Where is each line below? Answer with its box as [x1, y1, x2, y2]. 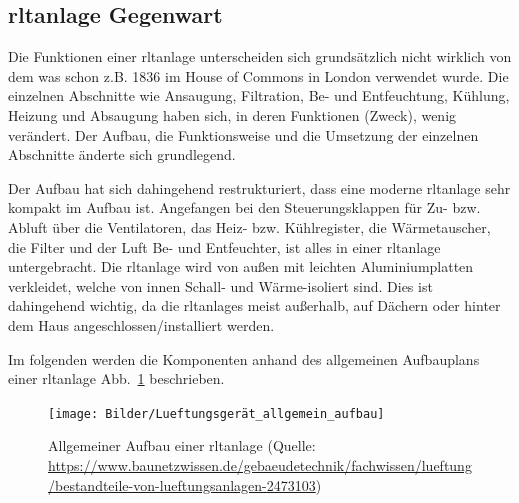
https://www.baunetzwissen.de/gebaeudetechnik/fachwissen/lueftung [48, 454, 472, 475]
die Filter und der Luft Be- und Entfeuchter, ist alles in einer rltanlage [8, 236, 441, 257]
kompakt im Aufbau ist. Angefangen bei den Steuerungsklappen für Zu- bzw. [8, 197, 481, 218]
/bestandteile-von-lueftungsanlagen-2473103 [48, 474, 316, 495]
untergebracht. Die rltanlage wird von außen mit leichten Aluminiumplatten [8, 256, 474, 277]
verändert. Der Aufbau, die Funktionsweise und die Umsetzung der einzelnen [8, 124, 479, 145]
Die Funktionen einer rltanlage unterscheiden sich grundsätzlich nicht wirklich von [8, 46, 512, 67]
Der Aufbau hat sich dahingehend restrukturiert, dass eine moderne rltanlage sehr [8, 177, 511, 198]
